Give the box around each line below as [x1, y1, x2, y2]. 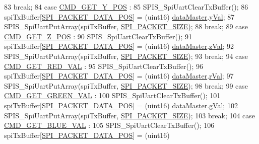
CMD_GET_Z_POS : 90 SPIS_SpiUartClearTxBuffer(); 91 [4, 31, 192, 41]
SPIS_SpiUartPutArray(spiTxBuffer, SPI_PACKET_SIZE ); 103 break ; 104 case [4, 110, 255, 120]
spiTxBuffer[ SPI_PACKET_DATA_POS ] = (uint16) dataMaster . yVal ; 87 [4, 11, 235, 22]
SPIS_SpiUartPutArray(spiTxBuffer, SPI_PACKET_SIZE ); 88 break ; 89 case [4, 21, 248, 32]
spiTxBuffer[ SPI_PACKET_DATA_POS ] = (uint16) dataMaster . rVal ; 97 [4, 70, 234, 81]
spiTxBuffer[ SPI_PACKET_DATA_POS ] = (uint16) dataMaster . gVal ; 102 [4, 100, 238, 110]
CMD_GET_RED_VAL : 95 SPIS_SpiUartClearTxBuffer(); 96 [4, 60, 203, 71]
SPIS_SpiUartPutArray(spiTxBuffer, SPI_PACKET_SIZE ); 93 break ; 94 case [4, 50, 248, 61]
